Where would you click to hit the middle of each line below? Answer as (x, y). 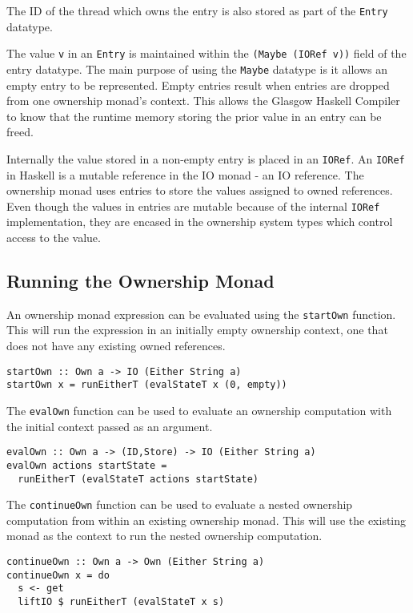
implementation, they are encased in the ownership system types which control (200, 222)
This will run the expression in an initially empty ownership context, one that (197, 330)
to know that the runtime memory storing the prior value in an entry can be (194, 116)
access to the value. (54, 238)
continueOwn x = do (58, 575)
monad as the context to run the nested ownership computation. (164, 536)
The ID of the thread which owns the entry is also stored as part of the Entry (197, 10)
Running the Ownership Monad (140, 281)
